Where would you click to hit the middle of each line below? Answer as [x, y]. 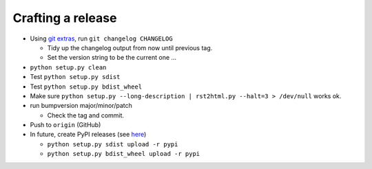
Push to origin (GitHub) [65, 125]
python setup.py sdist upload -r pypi [113, 144]
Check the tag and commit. [85, 115]
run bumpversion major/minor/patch [81, 106]
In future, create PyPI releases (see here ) [88, 135]
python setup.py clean [68, 67]
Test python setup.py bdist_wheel [86, 87]
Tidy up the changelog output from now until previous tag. [130, 47]
